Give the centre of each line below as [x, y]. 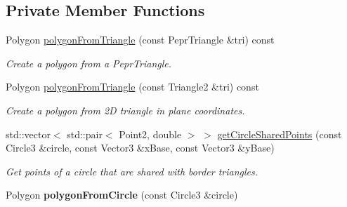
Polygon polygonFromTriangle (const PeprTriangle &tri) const [140, 40]
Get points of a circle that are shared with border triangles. [132, 171]
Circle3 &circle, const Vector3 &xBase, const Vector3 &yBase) [140, 148]
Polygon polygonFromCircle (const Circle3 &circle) [122, 195]
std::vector [28, 134]
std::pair [85, 134]
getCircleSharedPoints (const [280, 134]
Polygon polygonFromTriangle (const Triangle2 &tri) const [132, 87]
